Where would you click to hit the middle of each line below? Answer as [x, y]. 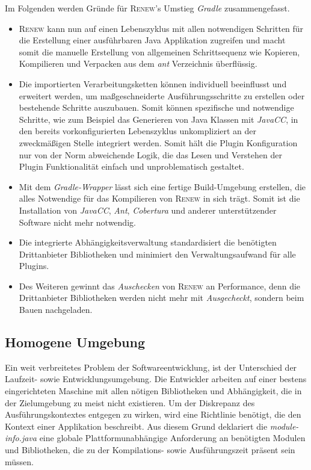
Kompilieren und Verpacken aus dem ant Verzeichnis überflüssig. [138, 63]
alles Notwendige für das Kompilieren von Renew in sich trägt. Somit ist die [159, 198]
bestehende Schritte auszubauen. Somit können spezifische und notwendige [156, 107]
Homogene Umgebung [75, 342]
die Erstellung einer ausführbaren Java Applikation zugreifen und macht [152, 40]
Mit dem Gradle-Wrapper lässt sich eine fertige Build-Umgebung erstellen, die [162, 186]
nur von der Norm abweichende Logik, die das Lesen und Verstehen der [150, 154]
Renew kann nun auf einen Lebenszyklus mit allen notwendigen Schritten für [161, 28]
